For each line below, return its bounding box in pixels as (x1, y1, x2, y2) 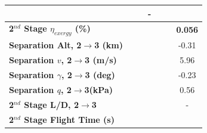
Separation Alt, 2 (9, 39, 82, 51)
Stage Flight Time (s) (24, 113, 115, 125)
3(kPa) (84, 83, 113, 95)
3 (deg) (85, 69, 115, 81)
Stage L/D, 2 (24, 98, 79, 110)
